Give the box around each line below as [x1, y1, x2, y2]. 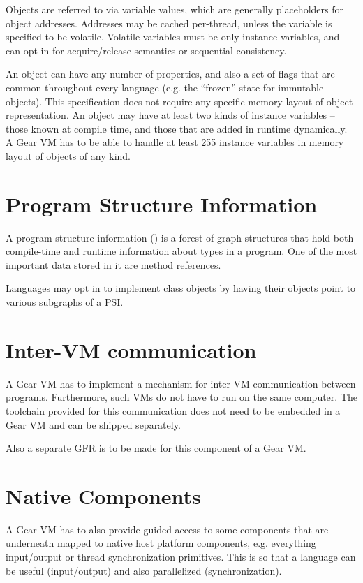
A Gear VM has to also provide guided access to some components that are [6, 522, 329, 536]
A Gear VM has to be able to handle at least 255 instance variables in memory [6, 135, 344, 149]
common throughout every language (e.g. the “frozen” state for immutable [6, 80, 324, 94]
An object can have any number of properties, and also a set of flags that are [6, 66, 335, 81]
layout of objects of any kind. [6, 148, 131, 163]
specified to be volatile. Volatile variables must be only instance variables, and [6, 29, 340, 44]
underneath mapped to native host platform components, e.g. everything [6, 536, 316, 550]
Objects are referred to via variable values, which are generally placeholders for [6, 2, 343, 16]
